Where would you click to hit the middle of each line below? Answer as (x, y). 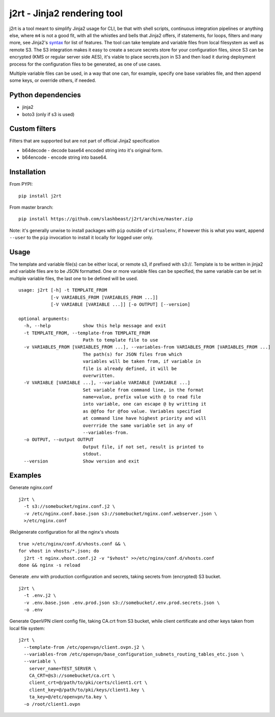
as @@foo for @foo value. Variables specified (142, 411)
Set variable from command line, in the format (143, 390)
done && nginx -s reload (49, 565)
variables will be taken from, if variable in (142, 362)
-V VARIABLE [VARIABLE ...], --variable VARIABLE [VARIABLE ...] (107, 383)
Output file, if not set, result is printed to (143, 447)
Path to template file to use (120, 340)
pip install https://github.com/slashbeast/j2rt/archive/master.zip (106, 219)
